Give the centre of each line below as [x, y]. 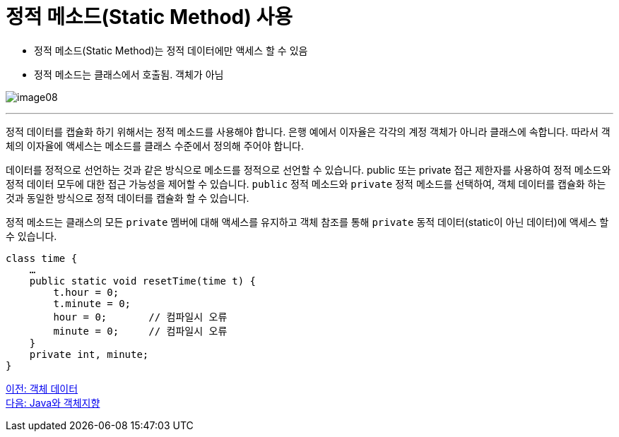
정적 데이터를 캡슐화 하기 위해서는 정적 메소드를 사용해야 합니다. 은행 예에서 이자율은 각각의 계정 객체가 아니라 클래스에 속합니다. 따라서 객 [308, 131]
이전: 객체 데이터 [42, 388]
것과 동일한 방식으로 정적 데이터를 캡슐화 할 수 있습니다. [128, 198]
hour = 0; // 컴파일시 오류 [140, 317]
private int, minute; [89, 354]
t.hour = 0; [86, 292]
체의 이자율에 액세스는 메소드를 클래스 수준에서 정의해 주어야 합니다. [155, 145]
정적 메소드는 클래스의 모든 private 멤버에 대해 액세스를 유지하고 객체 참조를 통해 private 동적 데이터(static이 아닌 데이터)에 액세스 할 [307, 222]
